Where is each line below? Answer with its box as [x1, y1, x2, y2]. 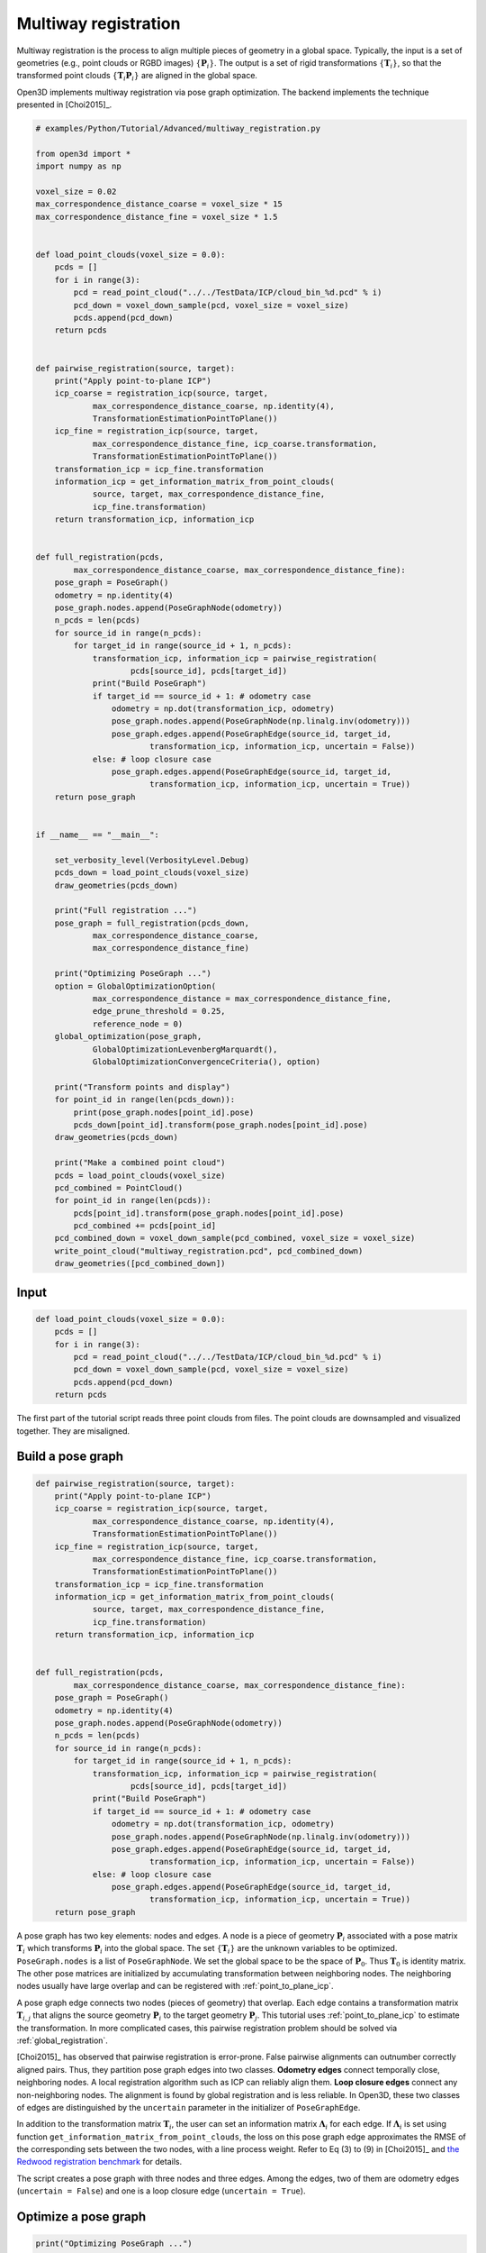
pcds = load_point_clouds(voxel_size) [54, 1170, 226, 1181]
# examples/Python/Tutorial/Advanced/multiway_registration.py [35, 123, 321, 134]
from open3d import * [35, 149, 131, 159]
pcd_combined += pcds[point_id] [73, 1221, 216, 1231]
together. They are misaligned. [16, 1425, 130, 1437]
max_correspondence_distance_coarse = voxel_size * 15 [35, 199, 283, 209]
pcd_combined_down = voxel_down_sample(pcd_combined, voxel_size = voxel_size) [54, 1233, 416, 1244]
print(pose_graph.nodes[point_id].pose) [73, 1107, 255, 1117]
